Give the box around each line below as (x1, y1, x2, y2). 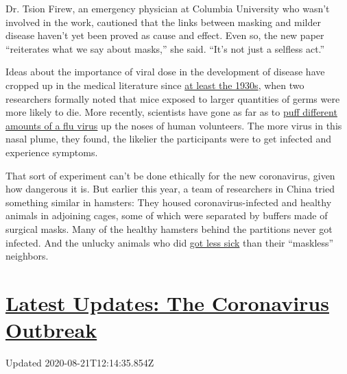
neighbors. (5, 249, 49, 263)
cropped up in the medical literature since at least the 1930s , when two (5, 77, 304, 92)
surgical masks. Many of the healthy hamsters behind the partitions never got (5, 221, 333, 236)
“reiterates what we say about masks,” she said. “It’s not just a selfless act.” (5, 41, 325, 55)
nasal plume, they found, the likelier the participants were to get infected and (5, 132, 332, 146)
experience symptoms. (5, 145, 98, 159)
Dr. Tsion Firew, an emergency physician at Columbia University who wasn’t (5, 1, 330, 15)
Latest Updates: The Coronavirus (5, 288, 329, 316)
